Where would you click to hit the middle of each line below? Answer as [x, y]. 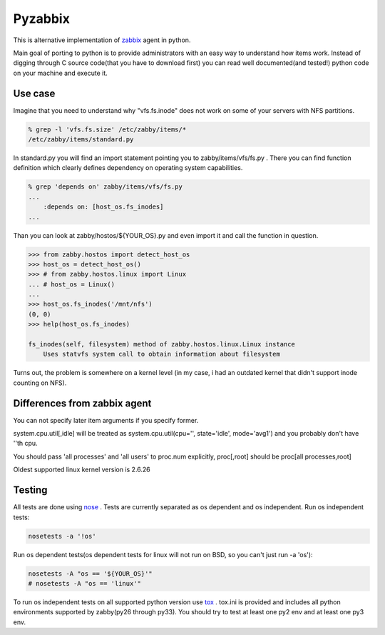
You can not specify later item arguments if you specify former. [106, 420]
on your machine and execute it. [61, 73]
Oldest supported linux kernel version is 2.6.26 [82, 470]
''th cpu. [26, 444]
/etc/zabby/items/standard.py [81, 139]
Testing [30, 490]
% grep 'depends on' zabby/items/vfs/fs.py [106, 187]
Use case [34, 93]
